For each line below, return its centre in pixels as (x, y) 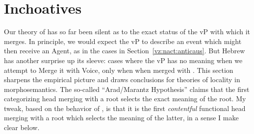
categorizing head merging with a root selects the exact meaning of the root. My (125, 99)
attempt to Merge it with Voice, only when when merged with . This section (119, 70)
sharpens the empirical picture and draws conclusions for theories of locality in (122, 79)
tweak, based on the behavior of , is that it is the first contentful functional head (125, 108)
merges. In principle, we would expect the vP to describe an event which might (123, 41)
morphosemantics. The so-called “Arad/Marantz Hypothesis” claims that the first (127, 89)
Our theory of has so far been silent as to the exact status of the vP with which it (127, 32)
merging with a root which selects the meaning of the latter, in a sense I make (121, 118)
